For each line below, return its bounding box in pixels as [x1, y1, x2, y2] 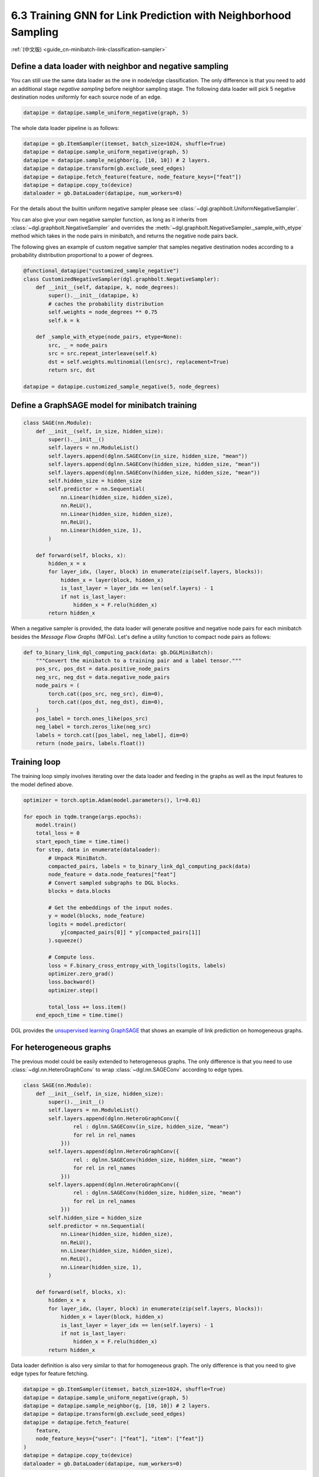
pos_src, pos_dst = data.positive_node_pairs [35, 665, 170, 672]
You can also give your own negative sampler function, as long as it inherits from [11, 216, 208, 223]
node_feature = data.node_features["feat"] [48, 871, 177, 878]
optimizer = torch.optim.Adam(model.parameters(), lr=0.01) [23, 796, 201, 803]
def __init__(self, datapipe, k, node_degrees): [35, 284, 180, 291]
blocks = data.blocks [48, 888, 111, 894]
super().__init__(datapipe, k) [48, 292, 139, 299]
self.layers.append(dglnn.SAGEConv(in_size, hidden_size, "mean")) [48, 453, 248, 459]
